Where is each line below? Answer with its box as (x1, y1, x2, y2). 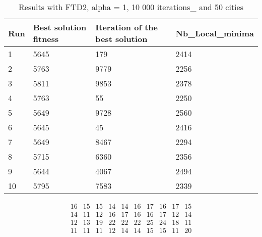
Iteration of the (95, 21, 158, 33)
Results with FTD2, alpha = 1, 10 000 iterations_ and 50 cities (19, 1, 243, 13)
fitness (33, 33, 59, 44)
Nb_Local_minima (175, 27, 254, 39)
